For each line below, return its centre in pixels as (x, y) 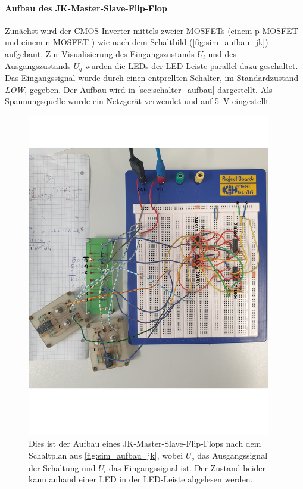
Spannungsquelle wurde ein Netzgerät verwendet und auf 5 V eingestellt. (138, 101)
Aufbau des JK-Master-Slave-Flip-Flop (86, 7)
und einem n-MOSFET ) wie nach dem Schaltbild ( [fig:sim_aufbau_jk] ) (137, 42)
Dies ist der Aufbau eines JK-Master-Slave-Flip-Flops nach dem (145, 443)
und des (222, 53)
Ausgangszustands (38, 65)
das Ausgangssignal (232, 455)
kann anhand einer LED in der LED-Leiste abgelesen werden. (141, 479)
